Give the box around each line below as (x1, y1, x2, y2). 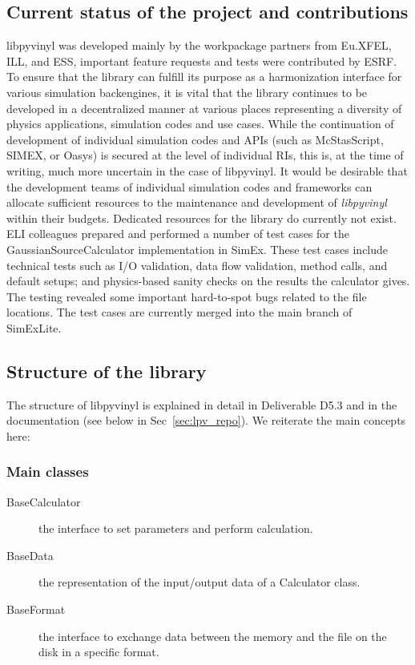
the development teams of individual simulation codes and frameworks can (6, 178, 373, 195)
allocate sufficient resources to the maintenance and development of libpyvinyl (6, 194, 387, 211)
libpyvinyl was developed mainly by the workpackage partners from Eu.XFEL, (6, 37, 392, 54)
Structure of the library (6, 358, 207, 383)
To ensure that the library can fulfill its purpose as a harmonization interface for (6, 68, 402, 85)
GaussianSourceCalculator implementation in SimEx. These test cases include (6, 240, 389, 257)
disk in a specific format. (38, 643, 159, 660)
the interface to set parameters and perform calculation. (38, 520, 313, 537)
